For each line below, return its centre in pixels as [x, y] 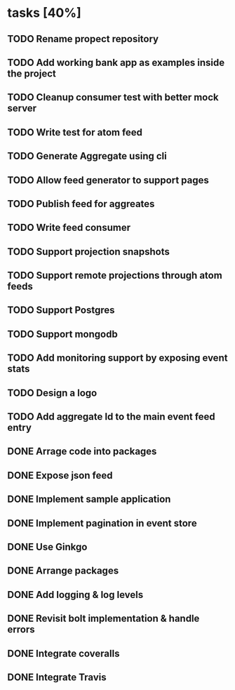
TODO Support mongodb [62, 334]
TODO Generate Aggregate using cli [87, 156]
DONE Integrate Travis [57, 677]
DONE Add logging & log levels [75, 595]
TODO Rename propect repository [83, 39]
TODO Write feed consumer [69, 228]
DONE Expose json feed [60, 475]
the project [32, 73]
